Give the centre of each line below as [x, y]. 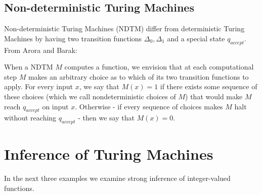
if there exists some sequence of [209, 86]
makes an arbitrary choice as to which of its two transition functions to [138, 76]
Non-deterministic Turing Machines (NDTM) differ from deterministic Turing [124, 28]
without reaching [30, 118]
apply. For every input [39, 86]
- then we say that [106, 118]
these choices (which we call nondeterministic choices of [90, 96]
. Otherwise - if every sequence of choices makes [149, 106]
